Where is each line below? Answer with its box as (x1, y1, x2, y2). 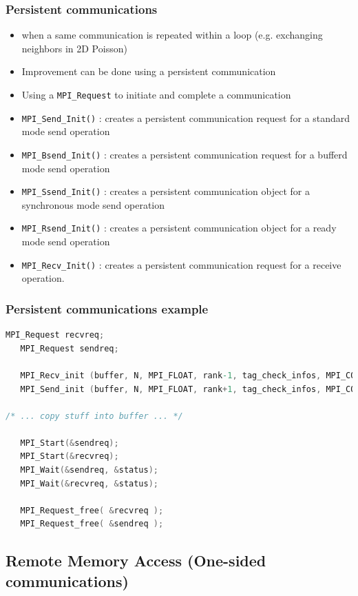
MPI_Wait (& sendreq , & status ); (20, 465, 158, 475)
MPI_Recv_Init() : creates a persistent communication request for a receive (21, 257, 341, 271)
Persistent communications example (6, 300, 209, 317)
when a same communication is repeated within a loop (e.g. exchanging (21, 28, 323, 42)
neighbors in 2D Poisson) (21, 41, 127, 55)
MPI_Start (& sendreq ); (20, 438, 119, 448)
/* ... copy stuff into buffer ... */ (6, 411, 183, 421)
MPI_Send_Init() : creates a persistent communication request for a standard (21, 110, 350, 125)
